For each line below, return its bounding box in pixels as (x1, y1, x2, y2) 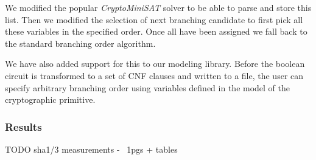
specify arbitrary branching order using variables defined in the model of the (5, 81, 290, 94)
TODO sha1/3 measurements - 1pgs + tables (5, 142, 178, 155)
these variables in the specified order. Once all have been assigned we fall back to (5, 25, 307, 38)
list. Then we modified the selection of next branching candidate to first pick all (5, 13, 303, 26)
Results (5, 119, 42, 134)
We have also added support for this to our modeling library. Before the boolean (5, 57, 305, 70)
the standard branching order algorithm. (5, 37, 156, 49)
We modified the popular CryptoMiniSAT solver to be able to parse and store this (5, 1, 312, 13)
